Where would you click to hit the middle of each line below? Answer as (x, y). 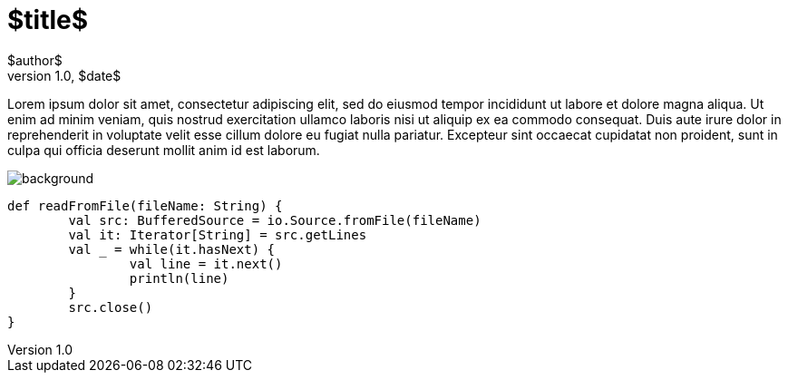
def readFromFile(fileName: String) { (145, 205)
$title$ (48, 20)
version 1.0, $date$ (64, 75)
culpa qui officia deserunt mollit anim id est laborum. (164, 150)
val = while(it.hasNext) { (172, 249)
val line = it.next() (206, 263)
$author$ (35, 60)
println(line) (179, 278)
